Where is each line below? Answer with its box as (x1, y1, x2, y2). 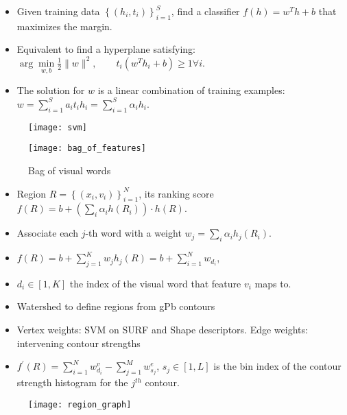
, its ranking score (139, 186, 214, 200)
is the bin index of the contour (213, 359, 342, 373)
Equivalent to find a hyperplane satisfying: (16, 42, 196, 56)
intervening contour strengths (16, 335, 141, 350)
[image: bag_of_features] (28, 143, 146, 154)
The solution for (16, 83, 85, 97)
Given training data (16, 4, 100, 18)
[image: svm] (28, 122, 87, 132)
